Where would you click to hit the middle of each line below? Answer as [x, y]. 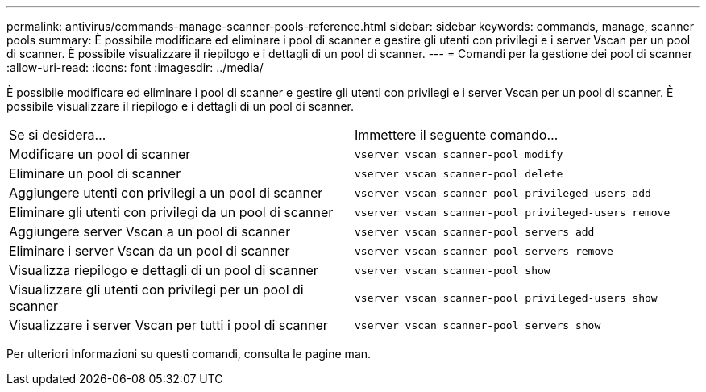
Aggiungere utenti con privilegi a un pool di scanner [166, 193]
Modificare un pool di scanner [100, 154]
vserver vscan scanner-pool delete [459, 173]
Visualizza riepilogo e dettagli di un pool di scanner [164, 270]
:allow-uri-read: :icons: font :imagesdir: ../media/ [135, 67]
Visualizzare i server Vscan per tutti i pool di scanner [168, 325]
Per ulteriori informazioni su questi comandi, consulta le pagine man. [189, 354]
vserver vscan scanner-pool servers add [475, 231]
